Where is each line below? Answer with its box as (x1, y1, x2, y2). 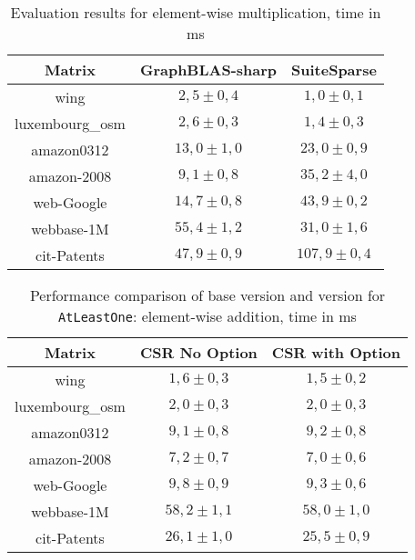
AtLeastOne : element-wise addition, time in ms (58, 305, 357, 326)
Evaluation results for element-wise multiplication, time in (10, 2, 381, 23)
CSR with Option (271, 342, 400, 363)
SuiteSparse (291, 59, 377, 80)
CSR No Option (139, 342, 258, 363)
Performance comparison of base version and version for (29, 285, 386, 305)
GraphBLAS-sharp (139, 59, 278, 80)
